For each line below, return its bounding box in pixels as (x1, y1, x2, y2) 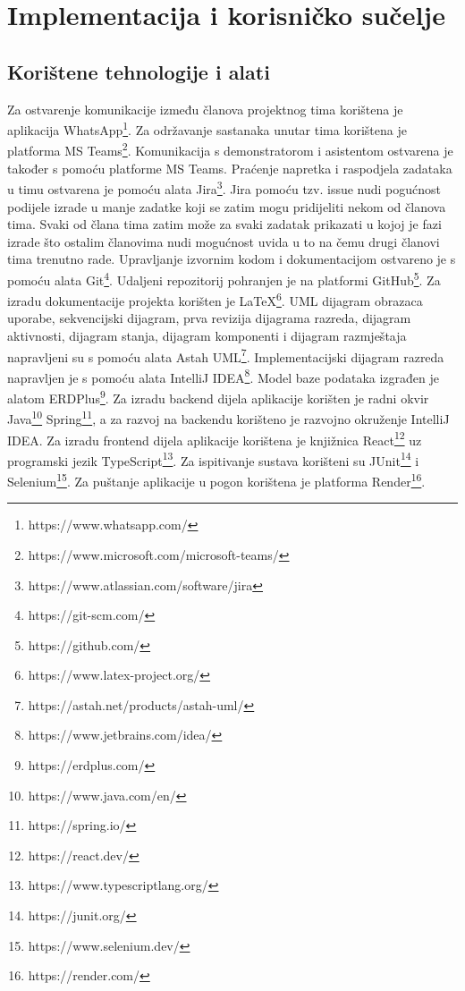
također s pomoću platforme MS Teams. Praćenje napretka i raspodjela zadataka (7, 158, 452, 177)
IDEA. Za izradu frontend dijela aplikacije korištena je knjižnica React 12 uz (7, 428, 422, 449)
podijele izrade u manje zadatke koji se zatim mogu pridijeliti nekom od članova (7, 197, 446, 216)
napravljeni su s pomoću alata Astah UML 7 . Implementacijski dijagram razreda (7, 344, 444, 366)
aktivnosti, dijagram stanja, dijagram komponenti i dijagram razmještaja (7, 326, 407, 344)
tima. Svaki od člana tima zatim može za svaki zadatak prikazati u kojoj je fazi (7, 215, 442, 233)
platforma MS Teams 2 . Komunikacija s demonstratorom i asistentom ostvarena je (7, 139, 453, 160)
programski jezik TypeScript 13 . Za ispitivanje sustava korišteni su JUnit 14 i (7, 448, 419, 470)
